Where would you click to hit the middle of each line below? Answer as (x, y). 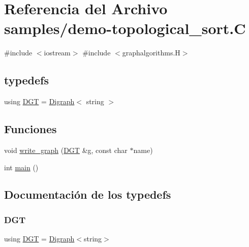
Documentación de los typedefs (88, 194)
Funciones (30, 129)
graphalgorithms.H (151, 53)
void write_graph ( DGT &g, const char (66, 150)
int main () (21, 167)
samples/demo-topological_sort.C (125, 28)
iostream (57, 53)
